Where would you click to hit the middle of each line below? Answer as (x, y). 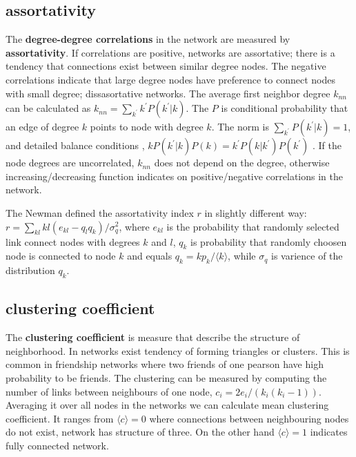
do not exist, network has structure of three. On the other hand (140, 432)
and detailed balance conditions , (75, 145)
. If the (327, 145)
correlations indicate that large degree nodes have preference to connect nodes (170, 79)
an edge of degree (42, 127)
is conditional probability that (285, 108)
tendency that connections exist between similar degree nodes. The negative (166, 66)
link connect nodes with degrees (73, 241)
